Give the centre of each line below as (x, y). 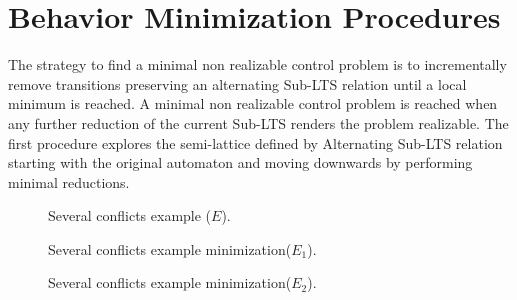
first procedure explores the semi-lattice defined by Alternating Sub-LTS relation (255, 142)
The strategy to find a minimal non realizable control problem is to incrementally (257, 64)
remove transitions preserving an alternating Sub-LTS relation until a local (237, 83)
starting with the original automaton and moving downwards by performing (240, 162)
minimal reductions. (69, 181)
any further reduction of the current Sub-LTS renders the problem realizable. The (258, 122)
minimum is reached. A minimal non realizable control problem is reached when (253, 103)
